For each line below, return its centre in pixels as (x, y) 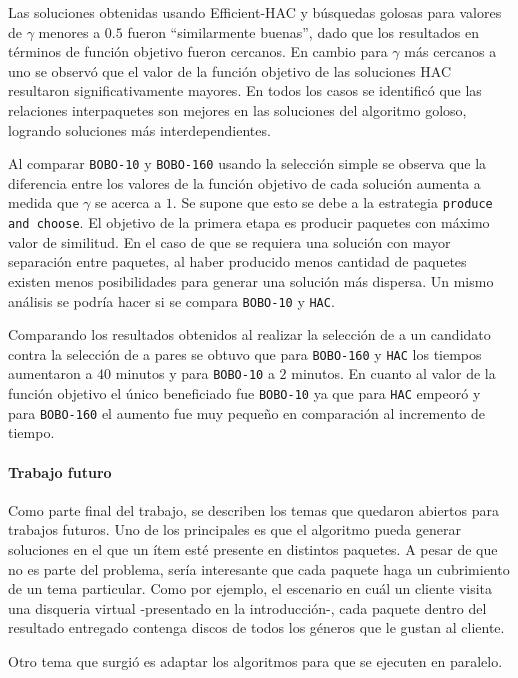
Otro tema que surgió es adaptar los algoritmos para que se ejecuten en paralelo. (255, 660)
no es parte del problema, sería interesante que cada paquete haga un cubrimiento (259, 568)
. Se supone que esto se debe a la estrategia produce (332, 202)
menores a (69, 31)
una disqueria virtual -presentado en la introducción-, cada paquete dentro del (247, 607)
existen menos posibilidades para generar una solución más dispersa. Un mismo (251, 280)
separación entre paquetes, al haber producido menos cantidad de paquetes (237, 261)
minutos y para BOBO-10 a (195, 373)
